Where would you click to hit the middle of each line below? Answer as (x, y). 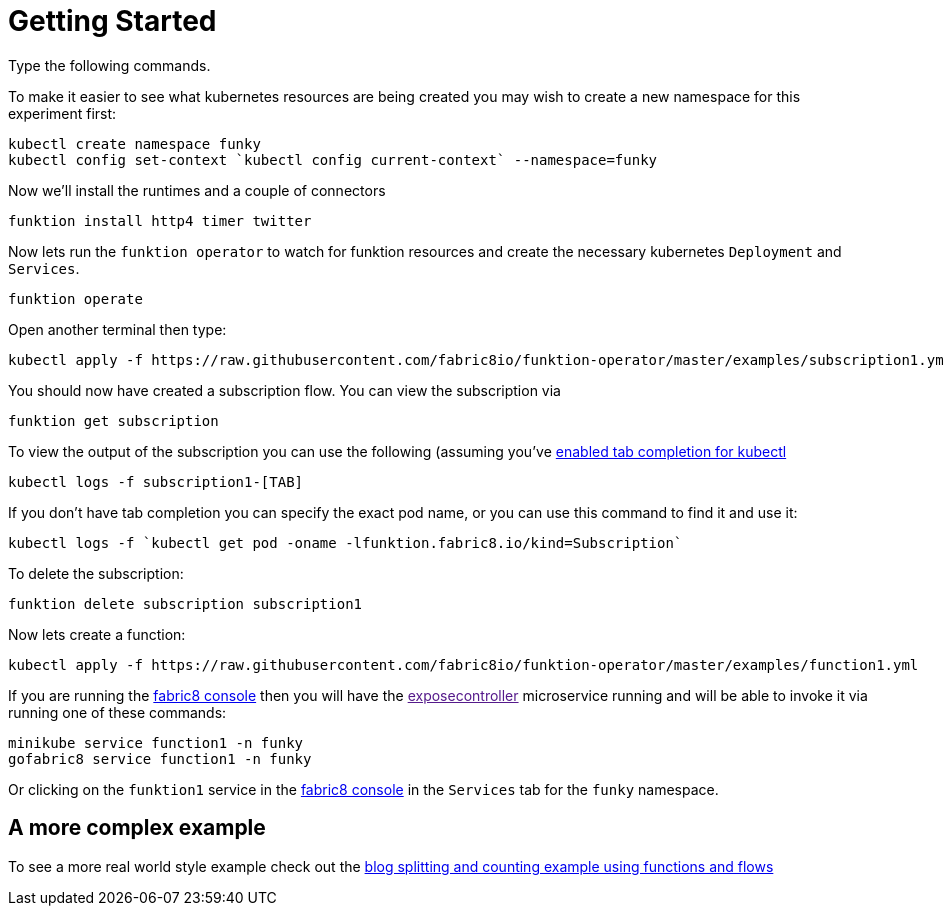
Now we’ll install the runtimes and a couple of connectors (197, 190)
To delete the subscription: (96, 573)
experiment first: (62, 113)
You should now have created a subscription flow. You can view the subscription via (284, 390)
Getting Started (112, 21)
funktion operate (75, 298)
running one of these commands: (117, 712)
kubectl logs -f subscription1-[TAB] (156, 481)
